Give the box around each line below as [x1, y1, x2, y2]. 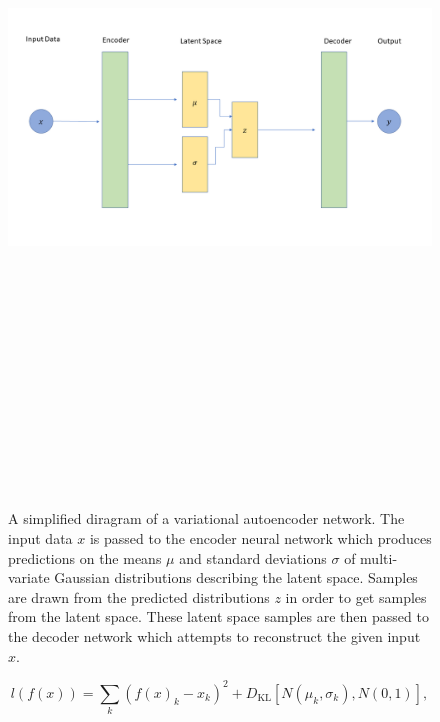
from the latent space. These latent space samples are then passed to [8, 606, 429, 627]
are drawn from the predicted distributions [8, 586, 270, 607]
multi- [360, 547, 398, 568]
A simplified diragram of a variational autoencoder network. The [8, 508, 405, 529]
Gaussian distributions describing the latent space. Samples [54, 567, 418, 588]
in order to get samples [285, 586, 427, 607]
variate [8, 567, 50, 588]
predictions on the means [8, 547, 162, 568]
